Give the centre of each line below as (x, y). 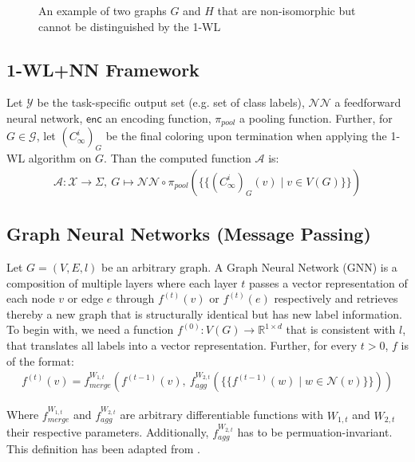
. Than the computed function (178, 158)
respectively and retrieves (336, 298)
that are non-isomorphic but (287, 10)
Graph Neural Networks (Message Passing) (189, 234)
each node (31, 298)
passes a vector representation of (328, 282)
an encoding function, (158, 117)
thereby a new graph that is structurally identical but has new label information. (204, 313)
